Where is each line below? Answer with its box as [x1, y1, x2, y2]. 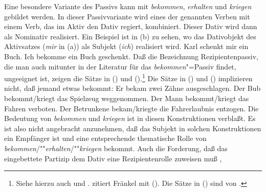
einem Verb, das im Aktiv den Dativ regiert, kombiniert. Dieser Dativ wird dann [4, 21, 257, 32]
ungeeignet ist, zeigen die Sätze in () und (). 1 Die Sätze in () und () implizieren [4, 71, 253, 83]
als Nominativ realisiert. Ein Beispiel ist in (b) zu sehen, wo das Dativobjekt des [4, 31, 256, 41]
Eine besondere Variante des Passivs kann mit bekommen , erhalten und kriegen [4, 1, 252, 11]
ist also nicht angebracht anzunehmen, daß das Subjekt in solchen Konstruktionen [4, 123, 261, 133]
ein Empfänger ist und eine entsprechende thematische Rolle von [4, 133, 207, 143]
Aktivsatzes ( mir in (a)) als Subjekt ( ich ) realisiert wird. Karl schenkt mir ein [4, 41, 249, 52]
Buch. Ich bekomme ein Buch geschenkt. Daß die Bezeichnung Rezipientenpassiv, [4, 51, 258, 61]
